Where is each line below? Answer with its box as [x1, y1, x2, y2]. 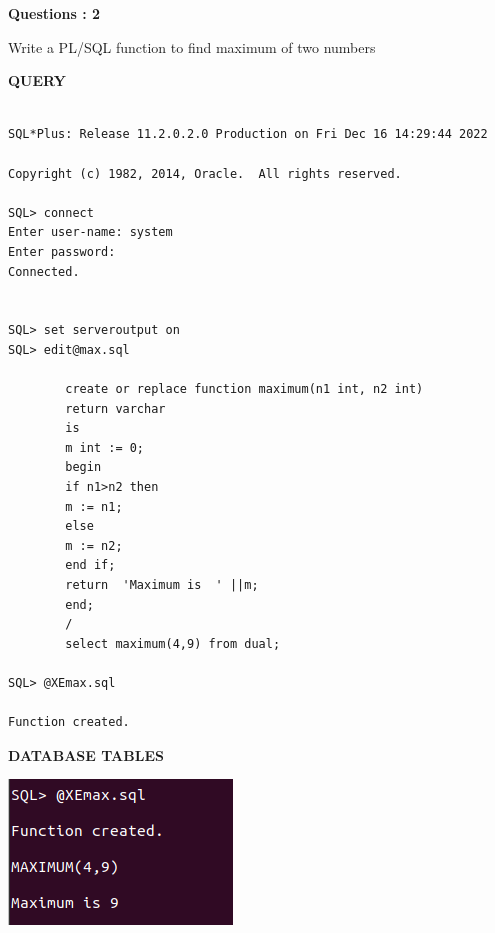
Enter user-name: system [8, 225, 173, 240]
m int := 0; [65, 440, 145, 455]
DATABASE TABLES [8, 744, 164, 765]
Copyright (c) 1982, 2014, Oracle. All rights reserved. [8, 166, 402, 181]
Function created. [8, 715, 130, 730]
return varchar [65, 401, 166, 416]
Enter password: [8, 244, 116, 259]
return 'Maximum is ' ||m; [65, 578, 259, 593]
